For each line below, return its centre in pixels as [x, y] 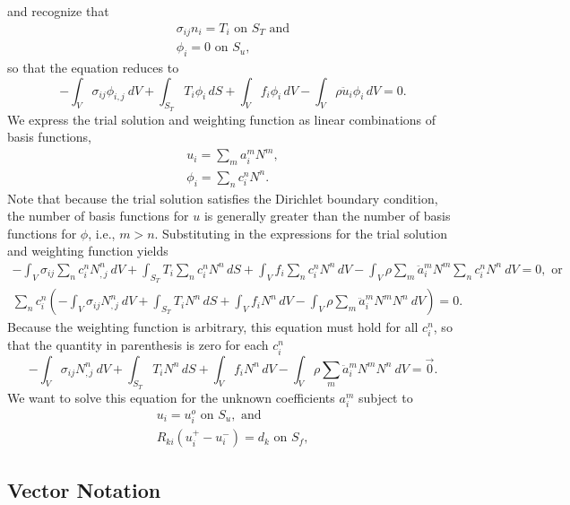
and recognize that [58, 11]
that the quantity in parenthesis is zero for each [138, 345]
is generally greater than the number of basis [327, 216]
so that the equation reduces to [93, 67]
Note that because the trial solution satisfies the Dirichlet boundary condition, [223, 198]
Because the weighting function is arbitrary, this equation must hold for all [213, 327]
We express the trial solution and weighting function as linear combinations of [222, 119]
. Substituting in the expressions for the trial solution [301, 233]
